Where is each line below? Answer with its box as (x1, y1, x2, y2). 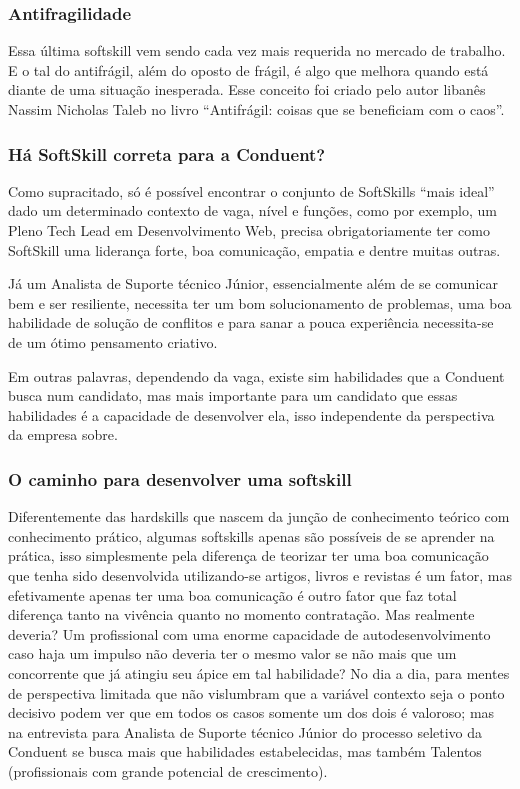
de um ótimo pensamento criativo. (8, 331, 218, 352)
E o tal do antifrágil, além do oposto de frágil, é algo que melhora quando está (8, 59, 489, 80)
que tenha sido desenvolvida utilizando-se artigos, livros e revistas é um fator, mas (8, 564, 512, 585)
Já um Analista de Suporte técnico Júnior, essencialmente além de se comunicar (8, 273, 498, 294)
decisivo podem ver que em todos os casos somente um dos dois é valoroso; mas (8, 702, 495, 723)
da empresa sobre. (8, 424, 118, 445)
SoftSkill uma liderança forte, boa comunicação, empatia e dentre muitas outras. (8, 239, 501, 260)
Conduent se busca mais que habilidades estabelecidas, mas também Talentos (8, 741, 482, 762)
